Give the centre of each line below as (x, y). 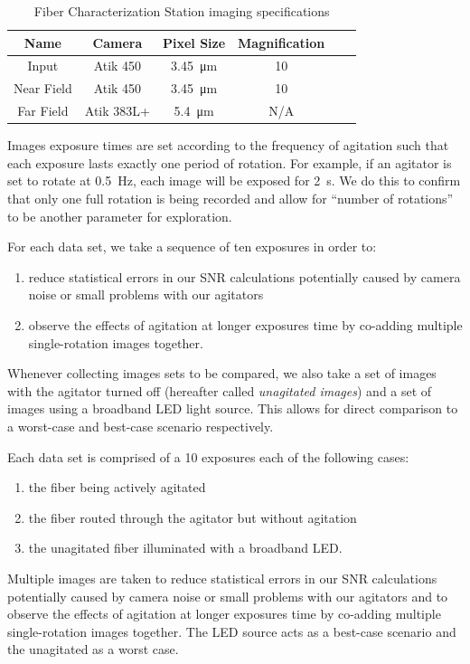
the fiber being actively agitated (117, 487)
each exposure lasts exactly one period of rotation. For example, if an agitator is (230, 162)
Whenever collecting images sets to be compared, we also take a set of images (222, 373)
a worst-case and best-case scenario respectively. (141, 426)
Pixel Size (194, 42)
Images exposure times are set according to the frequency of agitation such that (228, 145)
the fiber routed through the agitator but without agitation (193, 517)
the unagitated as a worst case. (93, 649)
